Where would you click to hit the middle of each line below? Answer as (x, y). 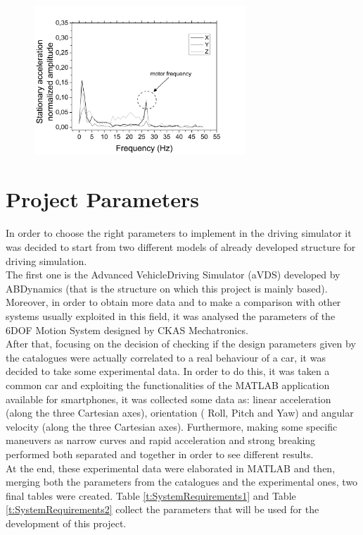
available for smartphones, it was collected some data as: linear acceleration (168, 399)
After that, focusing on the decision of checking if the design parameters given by (181, 344)
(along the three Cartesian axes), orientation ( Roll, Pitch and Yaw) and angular (180, 413)
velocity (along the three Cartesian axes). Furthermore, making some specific (172, 426)
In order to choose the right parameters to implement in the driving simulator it (179, 233)
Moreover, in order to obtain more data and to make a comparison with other (173, 302)
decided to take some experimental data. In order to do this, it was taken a (168, 371)
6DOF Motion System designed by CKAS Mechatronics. (127, 330)
